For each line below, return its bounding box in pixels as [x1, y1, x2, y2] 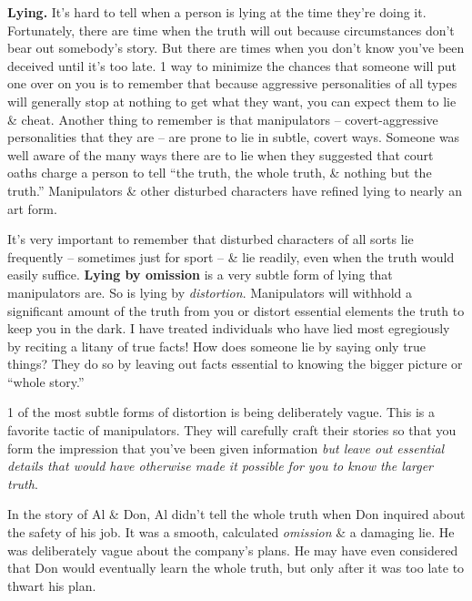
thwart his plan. [7, 576, 96, 595]
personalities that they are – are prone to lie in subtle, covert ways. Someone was [7, 127, 460, 147]
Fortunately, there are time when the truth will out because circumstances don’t [7, 20, 455, 39]
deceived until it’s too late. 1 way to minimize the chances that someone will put [7, 56, 457, 75]
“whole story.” [7, 372, 85, 391]
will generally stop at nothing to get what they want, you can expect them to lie [7, 91, 457, 110]
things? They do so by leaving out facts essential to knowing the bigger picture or [7, 354, 463, 373]
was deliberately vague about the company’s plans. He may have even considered [7, 540, 458, 559]
